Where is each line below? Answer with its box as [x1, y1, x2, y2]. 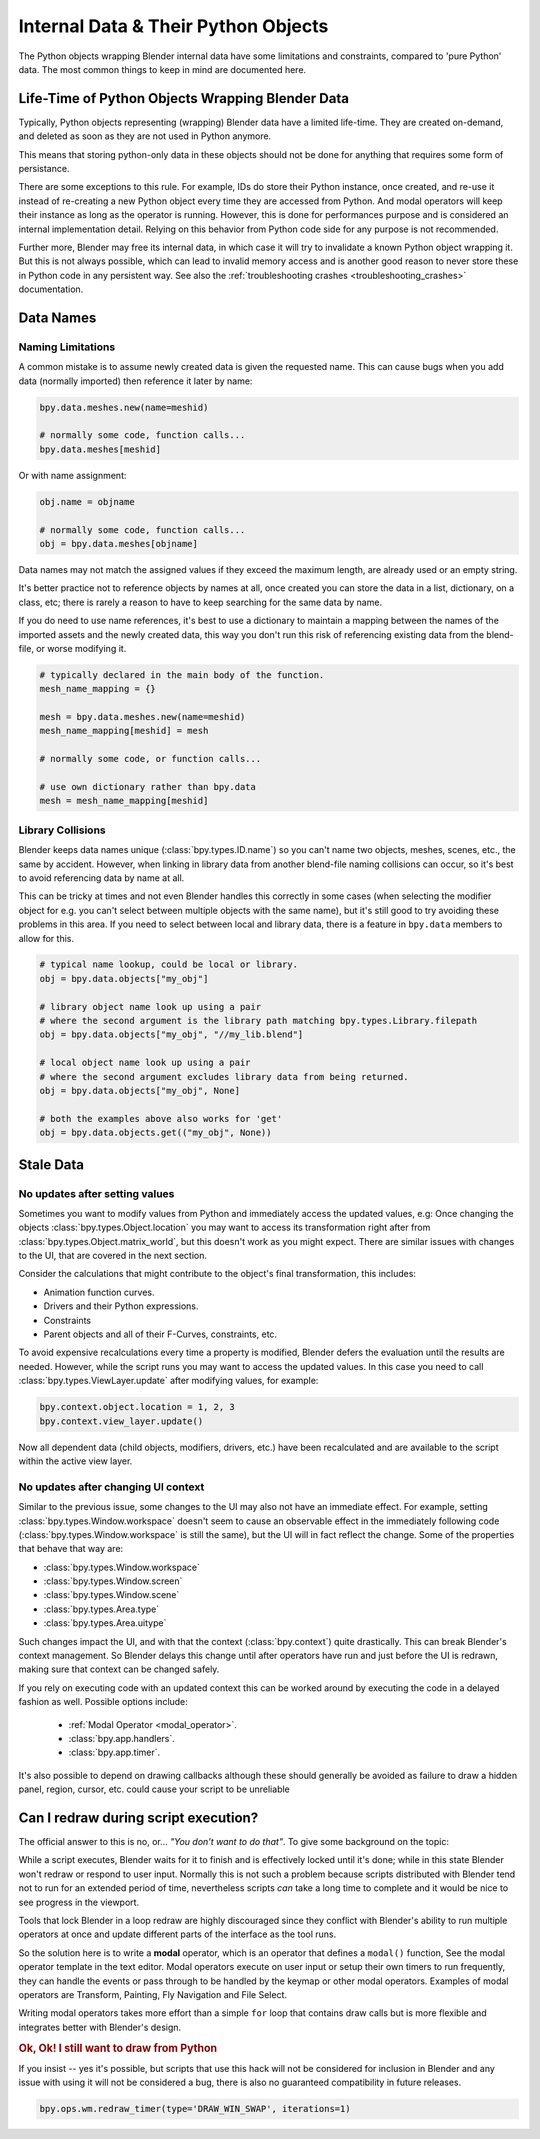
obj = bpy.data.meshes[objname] [39, 538, 199, 549]
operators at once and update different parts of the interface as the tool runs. [18, 1928, 337, 1940]
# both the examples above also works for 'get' [39, 1113, 283, 1124]
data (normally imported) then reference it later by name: [18, 375, 253, 387]
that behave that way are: [18, 1543, 124, 1555]
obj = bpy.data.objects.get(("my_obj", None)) [39, 1127, 272, 1139]
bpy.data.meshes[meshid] [39, 443, 162, 455]
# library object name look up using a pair [39, 1001, 262, 1012]
